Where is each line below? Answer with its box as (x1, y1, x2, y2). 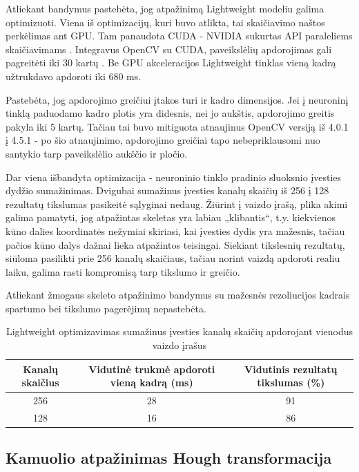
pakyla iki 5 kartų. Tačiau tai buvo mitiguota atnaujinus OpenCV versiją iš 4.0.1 (6, 119, 349, 133)
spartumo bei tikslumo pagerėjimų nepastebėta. (6, 301, 206, 315)
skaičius (21, 375, 59, 390)
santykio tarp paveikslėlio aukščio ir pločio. (6, 146, 188, 160)
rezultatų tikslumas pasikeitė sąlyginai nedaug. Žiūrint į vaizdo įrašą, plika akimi (6, 196, 348, 211)
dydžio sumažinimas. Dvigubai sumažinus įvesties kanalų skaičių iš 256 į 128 (6, 183, 329, 198)
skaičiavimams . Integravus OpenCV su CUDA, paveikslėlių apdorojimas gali (6, 41, 332, 56)
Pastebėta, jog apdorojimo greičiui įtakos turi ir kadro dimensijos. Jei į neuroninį (6, 92, 349, 106)
